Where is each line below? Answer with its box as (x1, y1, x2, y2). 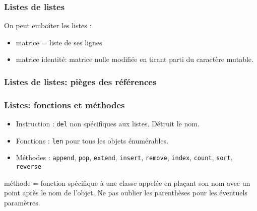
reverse (16, 163, 41, 171)
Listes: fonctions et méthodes (4, 98, 125, 111)
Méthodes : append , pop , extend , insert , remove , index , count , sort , (16, 152, 233, 163)
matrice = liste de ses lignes (16, 37, 102, 47)
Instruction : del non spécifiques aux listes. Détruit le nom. (16, 118, 200, 129)
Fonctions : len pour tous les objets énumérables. (16, 135, 168, 146)
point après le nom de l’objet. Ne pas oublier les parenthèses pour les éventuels (4, 187, 247, 198)
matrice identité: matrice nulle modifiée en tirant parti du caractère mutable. (16, 54, 253, 64)
